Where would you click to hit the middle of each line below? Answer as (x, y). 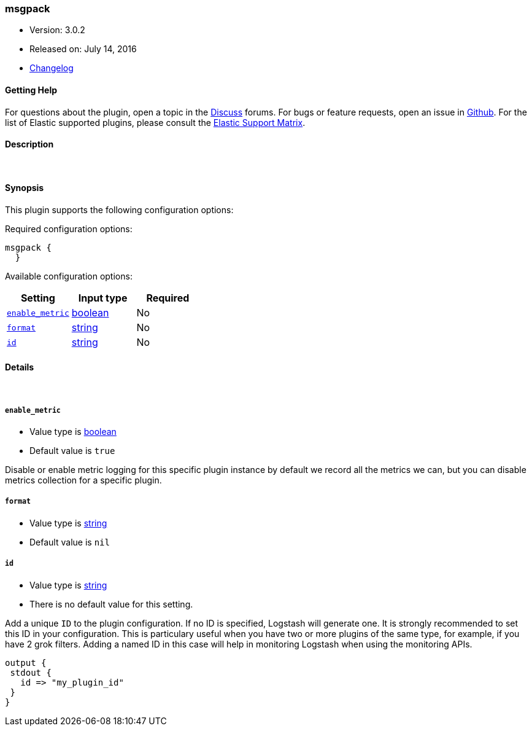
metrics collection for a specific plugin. (83, 480)
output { (26, 663)
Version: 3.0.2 (57, 30)
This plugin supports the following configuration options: (119, 210)
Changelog (52, 68)
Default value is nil (70, 542)
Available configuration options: (69, 276)
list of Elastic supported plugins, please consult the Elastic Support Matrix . (155, 122)
